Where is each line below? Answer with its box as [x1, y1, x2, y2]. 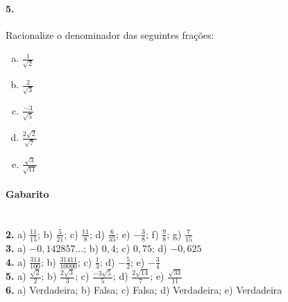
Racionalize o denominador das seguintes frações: [6, 27, 214, 42]
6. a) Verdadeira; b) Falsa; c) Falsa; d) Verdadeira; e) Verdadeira [6, 283, 282, 297]
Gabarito [6, 186, 49, 201]
